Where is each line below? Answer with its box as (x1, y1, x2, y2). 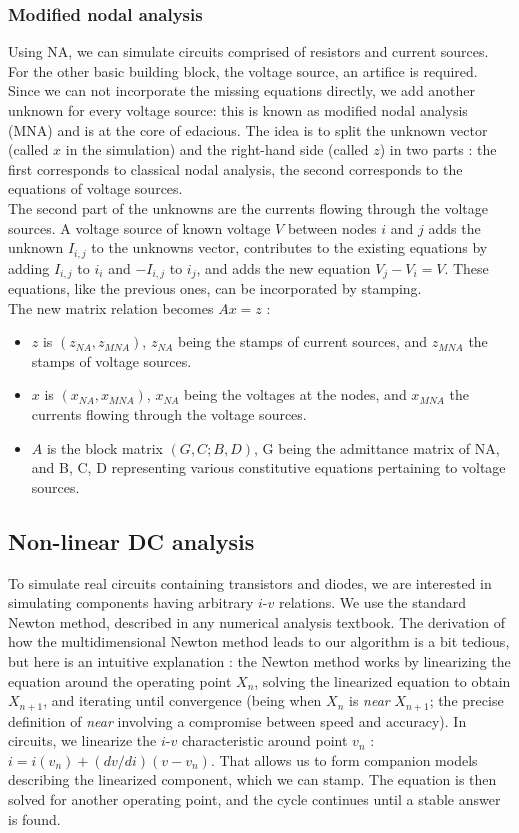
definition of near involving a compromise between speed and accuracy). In (8, 710, 467, 731)
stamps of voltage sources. (31, 350, 192, 371)
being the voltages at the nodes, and (184, 384, 407, 405)
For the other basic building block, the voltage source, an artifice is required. (8, 60, 478, 81)
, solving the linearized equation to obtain (254, 670, 511, 691)
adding (8, 257, 50, 278)
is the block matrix (46, 437, 163, 458)
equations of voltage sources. (8, 178, 183, 199)
